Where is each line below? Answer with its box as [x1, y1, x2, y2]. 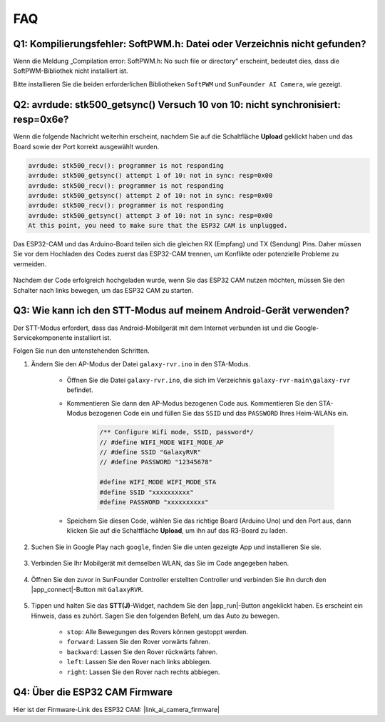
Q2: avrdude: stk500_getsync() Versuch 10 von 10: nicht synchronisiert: [13, 99, 342, 111]
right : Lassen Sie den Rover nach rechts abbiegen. [66, 668, 220, 676]
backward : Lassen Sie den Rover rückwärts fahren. [66, 647, 218, 656]
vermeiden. [13, 259, 47, 268]
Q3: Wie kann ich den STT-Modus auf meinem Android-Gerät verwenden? [13, 304, 349, 317]
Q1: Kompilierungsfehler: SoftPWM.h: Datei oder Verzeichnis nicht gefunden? [13, 38, 366, 50]
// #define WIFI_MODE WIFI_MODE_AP [99, 438, 224, 446]
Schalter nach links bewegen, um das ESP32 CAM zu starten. [13, 286, 194, 294]
